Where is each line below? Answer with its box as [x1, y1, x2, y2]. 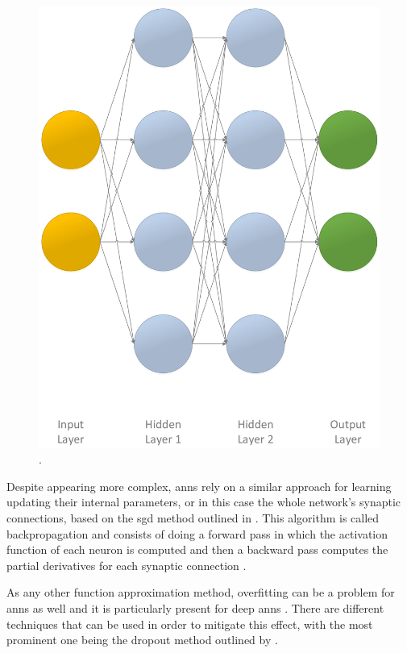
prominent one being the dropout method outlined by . [6, 631, 278, 648]
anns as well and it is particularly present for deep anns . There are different [6, 600, 384, 616]
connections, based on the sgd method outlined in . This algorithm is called [6, 510, 380, 526]
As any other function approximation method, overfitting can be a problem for [6, 584, 395, 601]
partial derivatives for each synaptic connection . [6, 556, 247, 573]
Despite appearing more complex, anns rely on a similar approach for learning [6, 477, 392, 494]
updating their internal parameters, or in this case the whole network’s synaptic [6, 493, 401, 510]
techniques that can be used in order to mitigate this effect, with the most [6, 615, 373, 632]
